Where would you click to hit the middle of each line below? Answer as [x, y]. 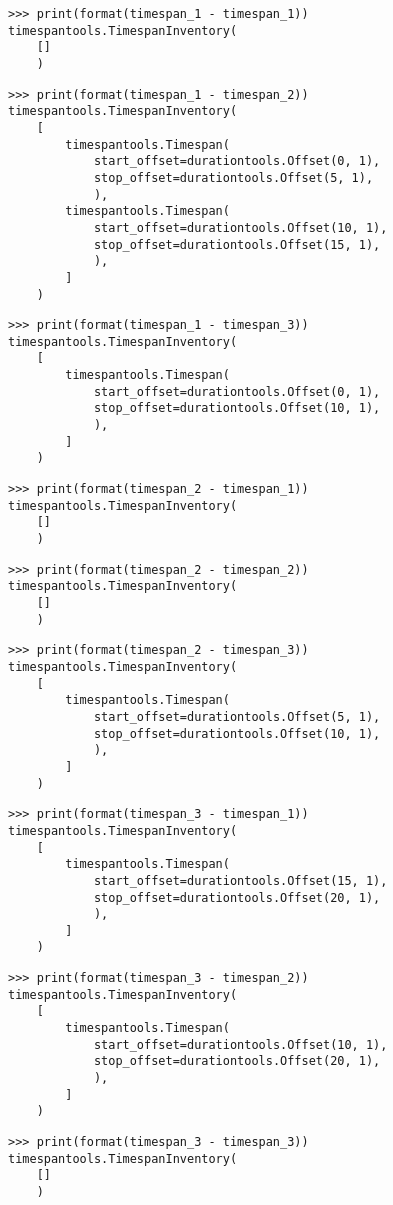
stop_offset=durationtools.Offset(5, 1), [233, 177]
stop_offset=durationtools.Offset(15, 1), [237, 244]
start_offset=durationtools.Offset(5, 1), [237, 716]
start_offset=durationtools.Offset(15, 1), [240, 880]
